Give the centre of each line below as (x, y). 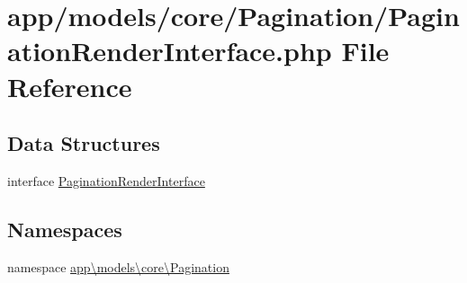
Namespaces (65, 229)
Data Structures (84, 143)
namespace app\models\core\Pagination (118, 266)
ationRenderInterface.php (170, 51)
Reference (70, 86)
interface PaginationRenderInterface (106, 180)
